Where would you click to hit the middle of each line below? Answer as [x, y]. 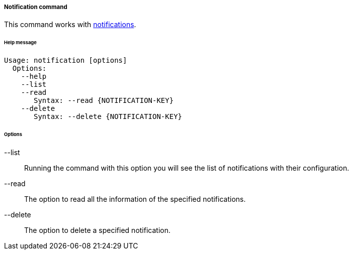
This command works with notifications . [70, 25]
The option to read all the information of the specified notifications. [135, 199]
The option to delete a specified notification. [97, 230]
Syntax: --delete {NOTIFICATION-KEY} [108, 117]
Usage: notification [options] [66, 60]
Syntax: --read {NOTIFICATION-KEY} [104, 101]
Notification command [36, 7]
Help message [20, 43]
